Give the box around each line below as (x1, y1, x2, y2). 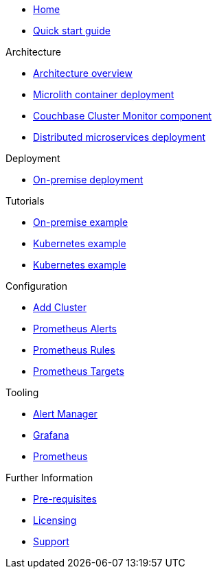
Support (33, 536, 69, 547)
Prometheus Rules (33, 344, 115, 356)
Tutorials (5, 195, 45, 207)
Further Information (5, 472, 93, 483)
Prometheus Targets (33, 365, 124, 377)
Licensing (33, 514, 77, 526)
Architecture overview (33, 67, 133, 79)
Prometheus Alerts (33, 323, 117, 334)
